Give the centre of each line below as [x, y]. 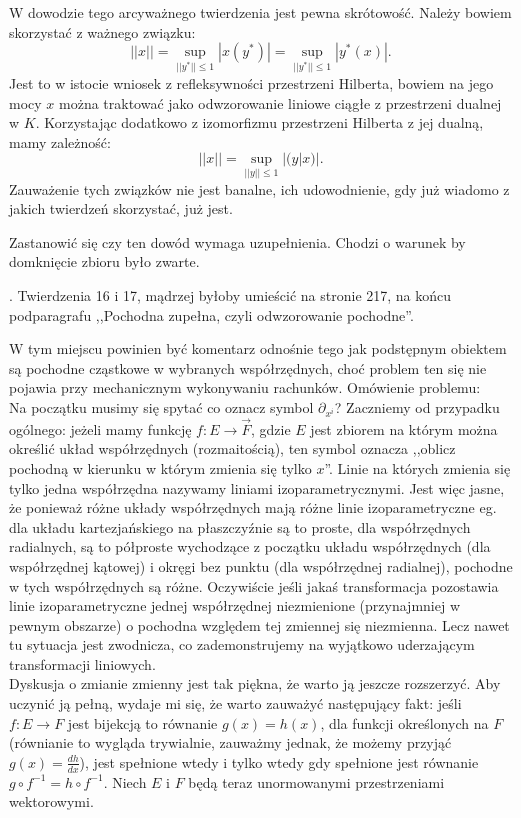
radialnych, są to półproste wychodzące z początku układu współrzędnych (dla [250, 546]
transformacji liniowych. [82, 663]
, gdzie [271, 428]
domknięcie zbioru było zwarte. [104, 261]
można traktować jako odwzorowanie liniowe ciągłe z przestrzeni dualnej [280, 102]
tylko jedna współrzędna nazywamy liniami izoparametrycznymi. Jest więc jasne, [257, 487]
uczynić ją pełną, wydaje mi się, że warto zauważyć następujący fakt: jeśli [235, 703]
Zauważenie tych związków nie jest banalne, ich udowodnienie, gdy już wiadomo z [259, 188]
